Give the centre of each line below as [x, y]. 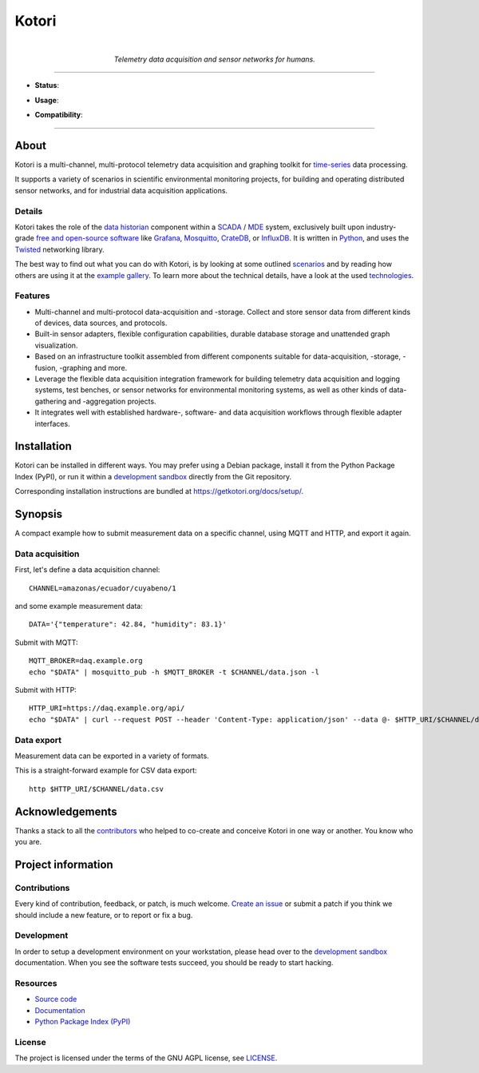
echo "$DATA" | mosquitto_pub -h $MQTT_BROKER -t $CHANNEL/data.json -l [174, 672]
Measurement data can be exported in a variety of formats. [112, 756]
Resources [36, 983]
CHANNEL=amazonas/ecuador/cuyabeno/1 [103, 588]
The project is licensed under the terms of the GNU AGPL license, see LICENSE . [146, 1058]
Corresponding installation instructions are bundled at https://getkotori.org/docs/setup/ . [159, 491]
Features [32, 296]
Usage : [47, 100]
